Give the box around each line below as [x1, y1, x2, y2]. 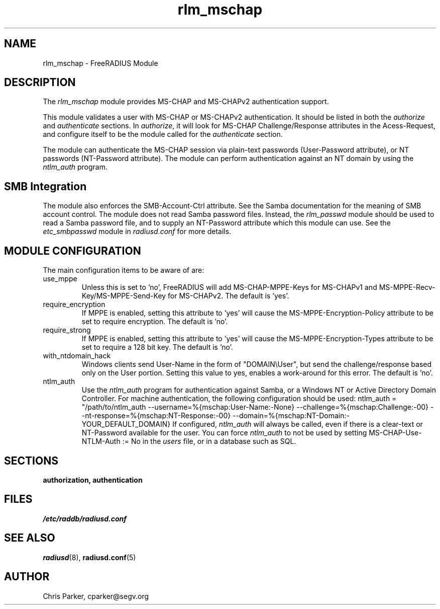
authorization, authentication [43, 475, 143, 484]
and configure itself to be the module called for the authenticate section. [43, 130, 283, 139]
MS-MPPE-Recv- [379, 283, 435, 292]
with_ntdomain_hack [43, 351, 111, 360]
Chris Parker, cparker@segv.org [43, 591, 149, 600]
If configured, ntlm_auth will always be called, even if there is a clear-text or [172, 420, 423, 429]
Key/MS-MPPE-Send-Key [81, 291, 166, 300]
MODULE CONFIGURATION [4, 244, 141, 257]
